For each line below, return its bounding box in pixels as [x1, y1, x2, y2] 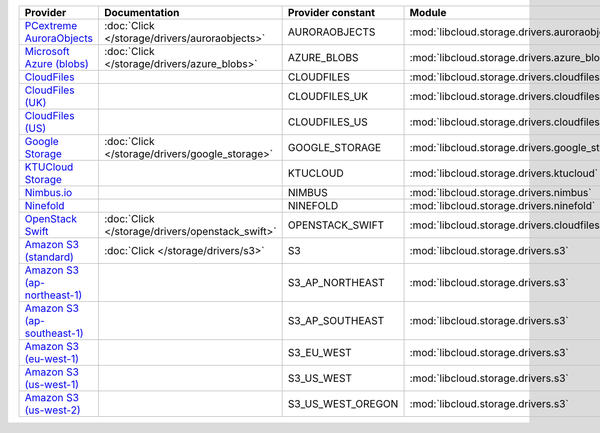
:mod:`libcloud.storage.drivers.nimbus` [409, 186, 592, 199]
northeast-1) [24, 288, 83, 302]
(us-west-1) [24, 378, 80, 391]
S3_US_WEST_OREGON [287, 397, 399, 410]
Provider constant [287, 6, 375, 19]
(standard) [24, 250, 74, 264]
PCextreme [24, 19, 78, 32]
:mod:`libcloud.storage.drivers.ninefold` [409, 199, 596, 212]
